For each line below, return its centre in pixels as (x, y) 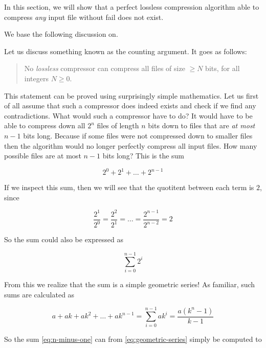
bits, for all (223, 68)
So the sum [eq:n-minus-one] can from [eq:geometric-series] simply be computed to (133, 339)
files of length (118, 125)
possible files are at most (43, 156)
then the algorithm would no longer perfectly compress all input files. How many (131, 145)
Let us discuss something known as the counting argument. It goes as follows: (126, 51)
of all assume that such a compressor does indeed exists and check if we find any (130, 106)
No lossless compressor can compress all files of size (105, 68)
